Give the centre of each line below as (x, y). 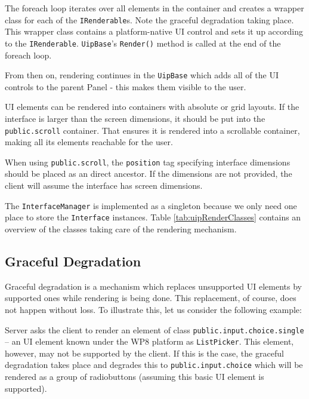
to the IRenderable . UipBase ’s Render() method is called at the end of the (143, 43)
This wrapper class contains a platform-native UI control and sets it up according (154, 31)
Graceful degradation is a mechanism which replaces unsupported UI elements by (154, 286)
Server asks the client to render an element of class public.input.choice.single (154, 329)
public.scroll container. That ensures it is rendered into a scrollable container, (152, 130)
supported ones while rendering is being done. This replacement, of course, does (151, 298)
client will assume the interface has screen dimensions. (104, 185)
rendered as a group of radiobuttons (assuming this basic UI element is (135, 377)
